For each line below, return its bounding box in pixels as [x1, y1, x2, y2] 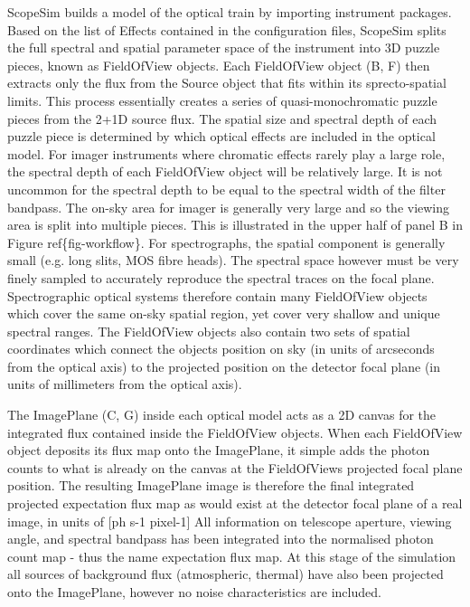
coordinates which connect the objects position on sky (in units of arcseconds [7, 339, 435, 358]
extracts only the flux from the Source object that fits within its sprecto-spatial [7, 73, 446, 92]
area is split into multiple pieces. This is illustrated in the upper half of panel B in [7, 215, 464, 234]
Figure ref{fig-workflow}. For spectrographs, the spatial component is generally [7, 232, 446, 251]
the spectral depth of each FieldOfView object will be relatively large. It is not [7, 162, 443, 181]
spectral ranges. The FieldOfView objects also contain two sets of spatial [7, 321, 410, 340]
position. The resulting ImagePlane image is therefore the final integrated [7, 476, 415, 495]
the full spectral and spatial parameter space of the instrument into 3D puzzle [7, 38, 440, 57]
